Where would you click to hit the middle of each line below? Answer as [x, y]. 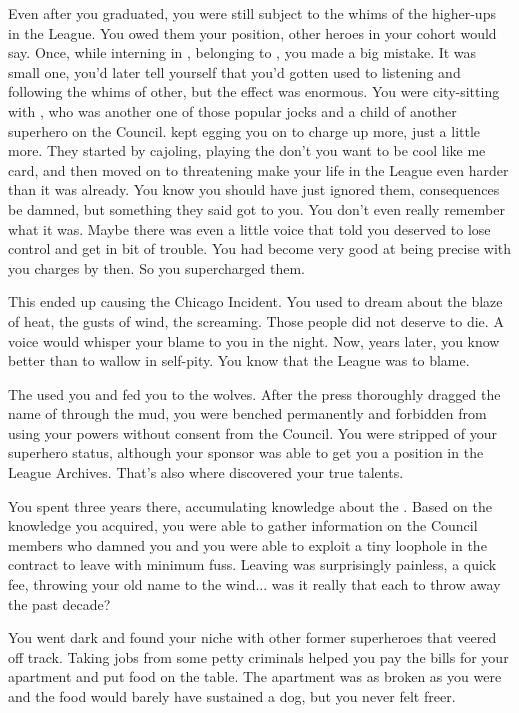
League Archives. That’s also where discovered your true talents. [206, 472]
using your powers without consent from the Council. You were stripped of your [253, 432]
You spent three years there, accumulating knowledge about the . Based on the [250, 505]
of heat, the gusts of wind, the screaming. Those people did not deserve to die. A [256, 320]
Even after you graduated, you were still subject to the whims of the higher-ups [252, 13]
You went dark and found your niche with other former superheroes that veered [252, 637]
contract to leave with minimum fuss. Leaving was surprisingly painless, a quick [252, 564]
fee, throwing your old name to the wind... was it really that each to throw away [254, 584]
